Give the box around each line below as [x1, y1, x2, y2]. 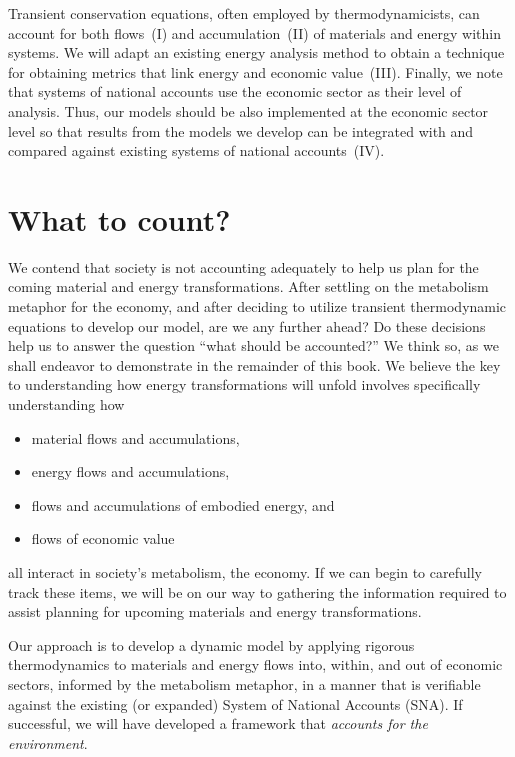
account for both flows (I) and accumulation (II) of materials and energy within [8, 22, 502, 43]
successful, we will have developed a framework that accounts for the [8, 713, 428, 734]
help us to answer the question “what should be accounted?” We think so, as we [8, 335, 499, 356]
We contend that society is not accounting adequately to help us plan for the [8, 256, 479, 277]
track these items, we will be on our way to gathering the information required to [8, 581, 507, 602]
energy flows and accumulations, [31, 461, 230, 482]
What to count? [8, 198, 231, 239]
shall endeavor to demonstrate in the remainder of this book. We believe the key [8, 354, 501, 375]
